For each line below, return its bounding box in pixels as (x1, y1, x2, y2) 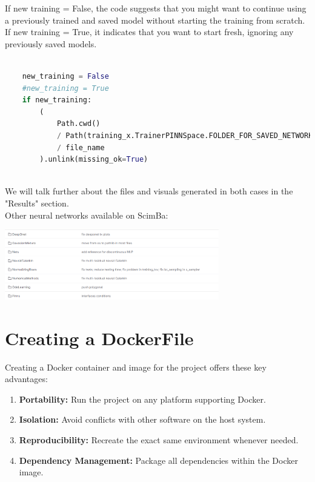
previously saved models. (5, 37, 97, 50)
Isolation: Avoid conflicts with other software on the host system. (19, 413, 266, 426)
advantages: (5, 372, 48, 385)
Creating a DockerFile (5, 325, 194, 350)
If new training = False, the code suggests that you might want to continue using (5, 2, 307, 14)
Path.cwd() (56, 119, 101, 128)
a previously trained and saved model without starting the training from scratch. (5, 13, 305, 26)
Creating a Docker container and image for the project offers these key (5, 360, 267, 373)
